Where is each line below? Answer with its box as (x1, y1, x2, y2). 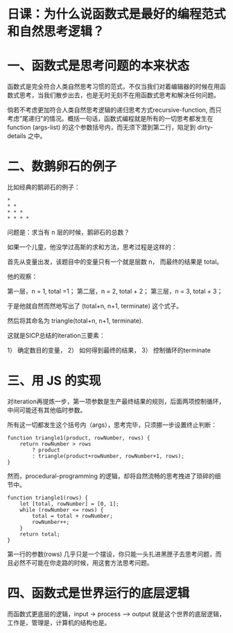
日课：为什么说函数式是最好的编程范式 (7, 6, 227, 22)
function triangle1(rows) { (7, 494, 89, 501)
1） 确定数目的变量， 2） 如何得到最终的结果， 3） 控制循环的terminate (7, 346, 212, 355)
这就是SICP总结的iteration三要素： (7, 331, 105, 340)
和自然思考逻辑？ (7, 24, 105, 40)
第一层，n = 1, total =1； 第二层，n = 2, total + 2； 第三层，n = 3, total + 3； (7, 287, 223, 296)
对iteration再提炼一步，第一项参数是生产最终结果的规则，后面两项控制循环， (7, 397, 225, 405)
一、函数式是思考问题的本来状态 (7, 58, 190, 74)
